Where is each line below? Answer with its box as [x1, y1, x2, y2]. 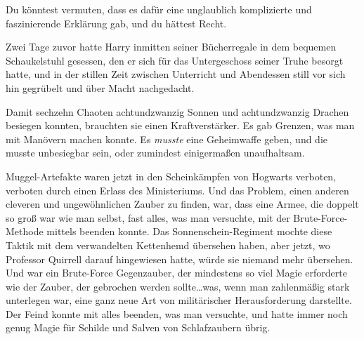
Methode [6, 224, 44, 239]
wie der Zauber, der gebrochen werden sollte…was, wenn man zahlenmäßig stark [6, 279, 350, 293]
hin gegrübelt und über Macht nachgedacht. [6, 80, 195, 95]
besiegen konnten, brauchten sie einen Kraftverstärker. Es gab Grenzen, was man [6, 118, 355, 133]
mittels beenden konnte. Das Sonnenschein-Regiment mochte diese [46, 224, 332, 239]
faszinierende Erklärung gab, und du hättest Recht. [6, 15, 227, 30]
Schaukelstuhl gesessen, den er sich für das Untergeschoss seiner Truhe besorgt [6, 53, 344, 67]
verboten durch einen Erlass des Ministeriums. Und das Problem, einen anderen [6, 182, 349, 197]
